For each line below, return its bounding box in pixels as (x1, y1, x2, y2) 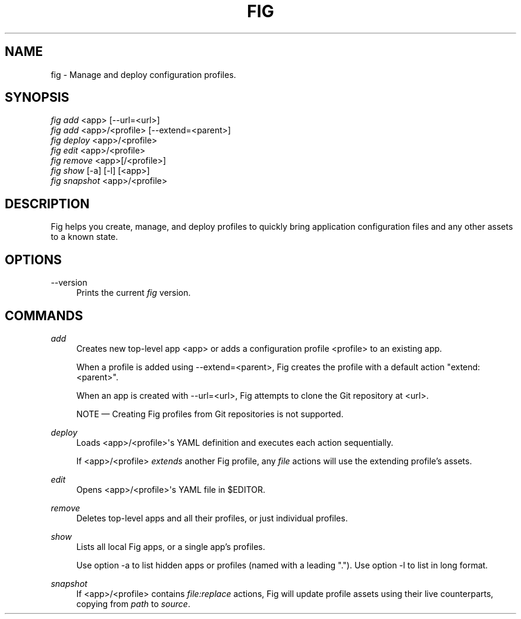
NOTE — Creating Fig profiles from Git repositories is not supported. (76, 408, 344, 419)
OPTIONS (5, 252, 62, 267)
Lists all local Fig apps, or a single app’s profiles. (76, 541, 265, 552)
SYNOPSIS (5, 90, 70, 105)
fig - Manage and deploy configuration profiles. (51, 69, 236, 80)
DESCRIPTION (5, 196, 90, 211)
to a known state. (51, 232, 118, 242)
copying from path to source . (76, 598, 190, 609)
